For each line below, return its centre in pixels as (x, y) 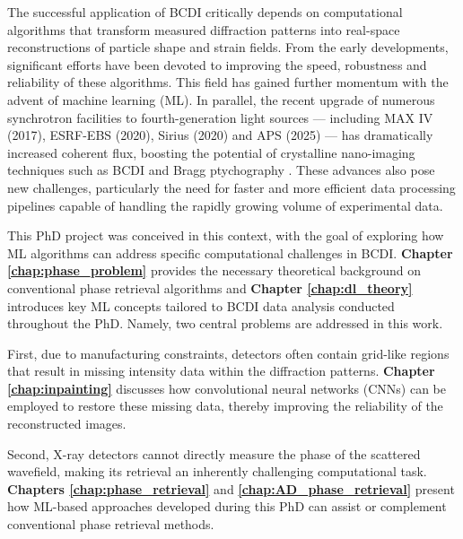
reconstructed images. (67, 424)
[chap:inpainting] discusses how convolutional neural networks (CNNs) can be (227, 388)
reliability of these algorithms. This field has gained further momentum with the (228, 82)
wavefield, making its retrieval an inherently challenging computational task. (217, 471)
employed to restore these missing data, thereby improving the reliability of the (225, 406)
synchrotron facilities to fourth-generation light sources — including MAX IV (220, 117)
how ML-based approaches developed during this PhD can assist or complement (227, 506)
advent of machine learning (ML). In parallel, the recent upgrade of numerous (221, 99)
